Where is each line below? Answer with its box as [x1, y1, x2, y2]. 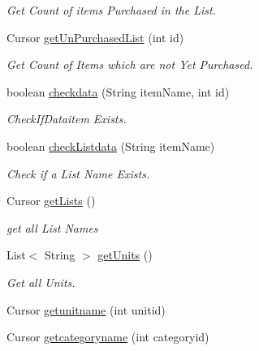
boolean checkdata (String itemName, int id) [6, 83, 230, 100]
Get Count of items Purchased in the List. [6, 2, 216, 18]
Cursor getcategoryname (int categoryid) [6, 328, 209, 345]
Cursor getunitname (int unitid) [6, 301, 166, 318]
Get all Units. [6, 273, 76, 290]
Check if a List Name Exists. [6, 165, 150, 182]
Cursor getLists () [6, 192, 96, 209]
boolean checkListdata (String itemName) [6, 137, 215, 154]
